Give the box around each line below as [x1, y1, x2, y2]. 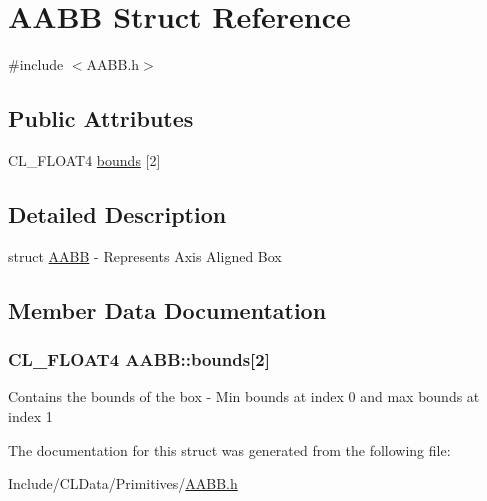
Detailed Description [8, 198, 227, 229]
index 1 [8, 405, 53, 426]
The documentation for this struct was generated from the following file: [8, 439, 451, 460]
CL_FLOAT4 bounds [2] [8, 149, 161, 170]
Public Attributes [8, 103, 194, 134]
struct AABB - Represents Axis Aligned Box [8, 245, 282, 266]
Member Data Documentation [8, 294, 327, 325]
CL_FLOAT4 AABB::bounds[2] [8, 347, 270, 372]
